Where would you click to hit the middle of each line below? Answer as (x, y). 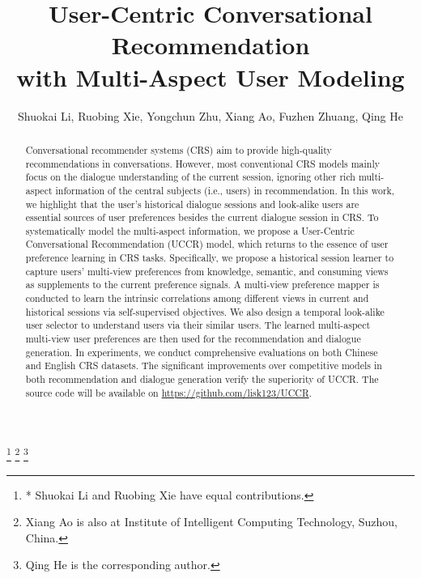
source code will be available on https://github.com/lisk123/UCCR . (168, 392)
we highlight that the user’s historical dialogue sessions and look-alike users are (192, 204)
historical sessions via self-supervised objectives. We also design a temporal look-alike (205, 311)
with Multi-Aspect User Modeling (210, 76)
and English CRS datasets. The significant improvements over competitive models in (204, 365)
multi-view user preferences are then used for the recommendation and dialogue (193, 339)
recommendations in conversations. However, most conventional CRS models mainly (203, 163)
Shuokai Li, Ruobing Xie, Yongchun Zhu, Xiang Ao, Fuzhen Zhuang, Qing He (210, 115)
